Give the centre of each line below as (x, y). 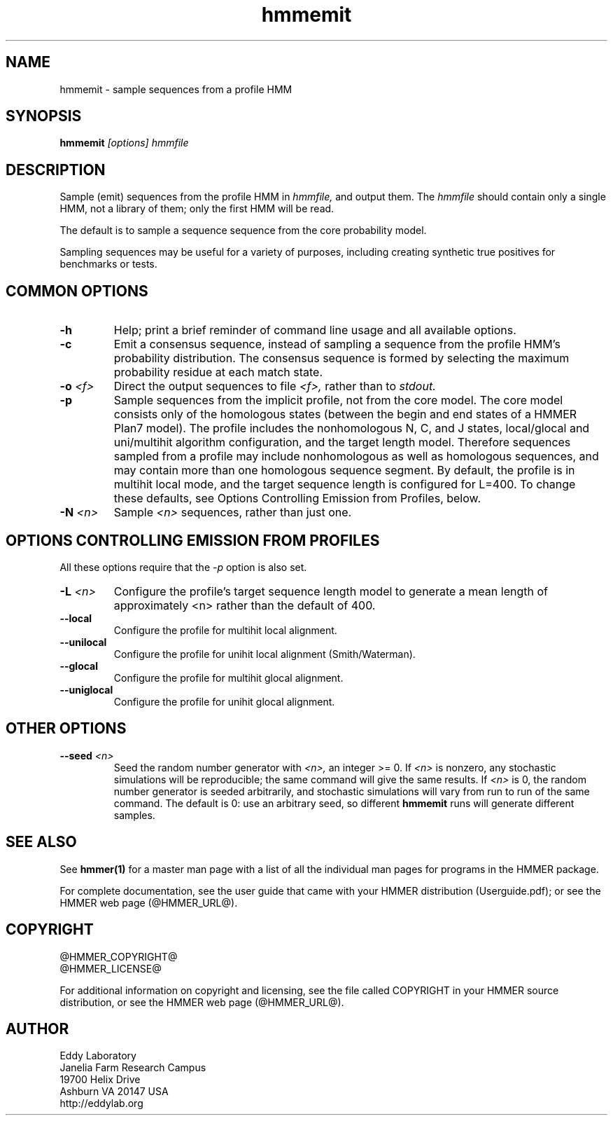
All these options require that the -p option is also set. (183, 567)
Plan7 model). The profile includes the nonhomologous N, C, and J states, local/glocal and (352, 428)
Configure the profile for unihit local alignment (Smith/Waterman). (265, 654)
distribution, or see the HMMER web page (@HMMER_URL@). (202, 1002)
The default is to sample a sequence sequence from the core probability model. (243, 231)
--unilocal (83, 642)
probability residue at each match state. (218, 372)
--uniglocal (86, 689)
